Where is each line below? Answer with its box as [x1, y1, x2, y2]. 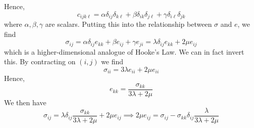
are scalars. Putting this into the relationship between [45, 19, 212, 29]
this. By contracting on [4, 56, 76, 67]
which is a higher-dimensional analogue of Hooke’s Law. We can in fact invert [4, 46, 244, 57]
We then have [4, 97, 46, 107]
